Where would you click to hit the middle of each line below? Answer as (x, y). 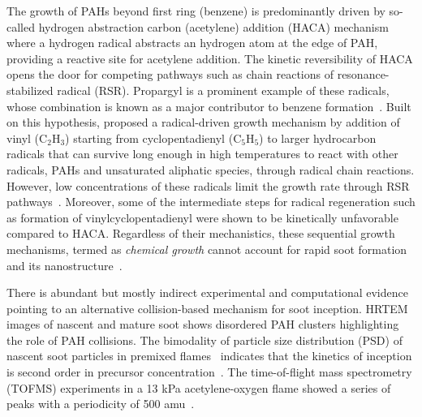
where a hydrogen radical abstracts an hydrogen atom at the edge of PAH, (192, 43)
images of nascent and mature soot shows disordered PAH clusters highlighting (203, 324)
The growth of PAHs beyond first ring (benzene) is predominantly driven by (196, 11)
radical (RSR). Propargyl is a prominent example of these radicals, (223, 90)
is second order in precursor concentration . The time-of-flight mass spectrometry (209, 372)
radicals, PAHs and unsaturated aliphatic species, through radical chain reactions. (211, 169)
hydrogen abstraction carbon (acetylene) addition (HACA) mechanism (213, 26)
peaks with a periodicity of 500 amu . (101, 404)
